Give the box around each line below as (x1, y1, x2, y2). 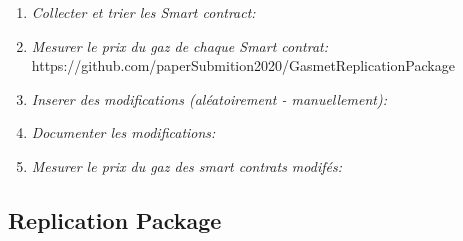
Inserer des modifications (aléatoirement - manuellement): (31, 88, 387, 109)
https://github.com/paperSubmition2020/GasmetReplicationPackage (31, 55, 455, 76)
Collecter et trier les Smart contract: (31, 2, 256, 22)
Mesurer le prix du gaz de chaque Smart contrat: (31, 35, 329, 56)
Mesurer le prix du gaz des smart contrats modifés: (31, 155, 342, 176)
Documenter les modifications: (31, 122, 216, 143)
